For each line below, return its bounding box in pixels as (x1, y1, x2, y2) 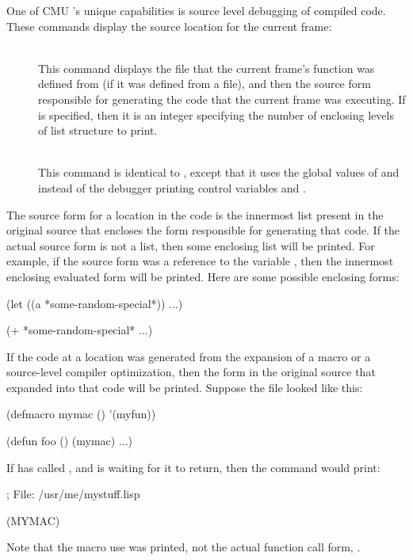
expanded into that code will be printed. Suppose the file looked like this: (6, 379, 363, 395)
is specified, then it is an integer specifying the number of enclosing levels (38, 106, 394, 123)
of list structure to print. (38, 122, 158, 139)
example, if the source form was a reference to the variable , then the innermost (6, 253, 394, 269)
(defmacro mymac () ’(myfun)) (6, 406, 156, 422)
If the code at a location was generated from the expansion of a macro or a (6, 348, 371, 364)
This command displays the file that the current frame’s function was (38, 59, 375, 76)
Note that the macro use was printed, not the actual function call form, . (6, 539, 361, 555)
